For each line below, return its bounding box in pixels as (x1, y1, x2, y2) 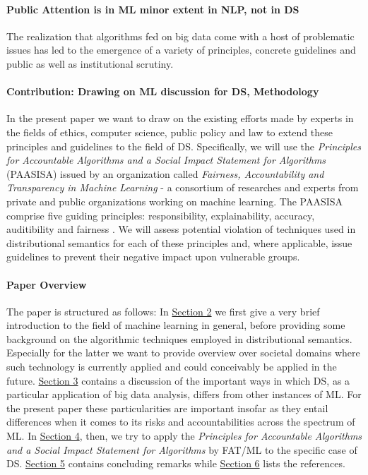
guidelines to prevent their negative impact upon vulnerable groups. (6, 249, 300, 264)
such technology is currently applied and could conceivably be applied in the (6, 359, 337, 374)
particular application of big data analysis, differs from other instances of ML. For (6, 387, 362, 402)
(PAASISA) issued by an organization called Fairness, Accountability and (6, 166, 324, 181)
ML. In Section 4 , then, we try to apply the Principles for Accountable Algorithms (6, 428, 362, 443)
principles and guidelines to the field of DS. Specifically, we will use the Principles (6, 138, 361, 153)
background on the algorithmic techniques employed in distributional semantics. (6, 331, 352, 346)
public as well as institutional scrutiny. (6, 56, 174, 71)
